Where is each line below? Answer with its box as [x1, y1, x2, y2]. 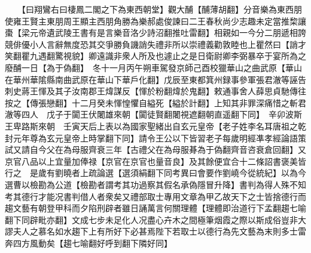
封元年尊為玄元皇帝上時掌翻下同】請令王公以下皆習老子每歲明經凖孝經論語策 [5, 131, 306, 144]
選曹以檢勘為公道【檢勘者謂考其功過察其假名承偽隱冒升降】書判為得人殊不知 [5, 178, 306, 190]
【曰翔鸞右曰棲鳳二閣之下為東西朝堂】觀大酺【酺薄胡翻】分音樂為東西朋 [21, 3, 302, 15]
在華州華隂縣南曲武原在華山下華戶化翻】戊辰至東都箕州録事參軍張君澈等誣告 [5, 73, 306, 85]
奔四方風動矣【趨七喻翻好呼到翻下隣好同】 [5, 236, 172, 249]
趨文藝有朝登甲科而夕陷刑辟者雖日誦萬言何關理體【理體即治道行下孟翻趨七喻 [5, 202, 306, 214]
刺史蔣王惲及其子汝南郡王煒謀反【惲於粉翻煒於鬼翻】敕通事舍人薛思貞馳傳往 [5, 85, 306, 97]
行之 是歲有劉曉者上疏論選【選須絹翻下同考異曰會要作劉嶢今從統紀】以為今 [5, 166, 306, 179]
